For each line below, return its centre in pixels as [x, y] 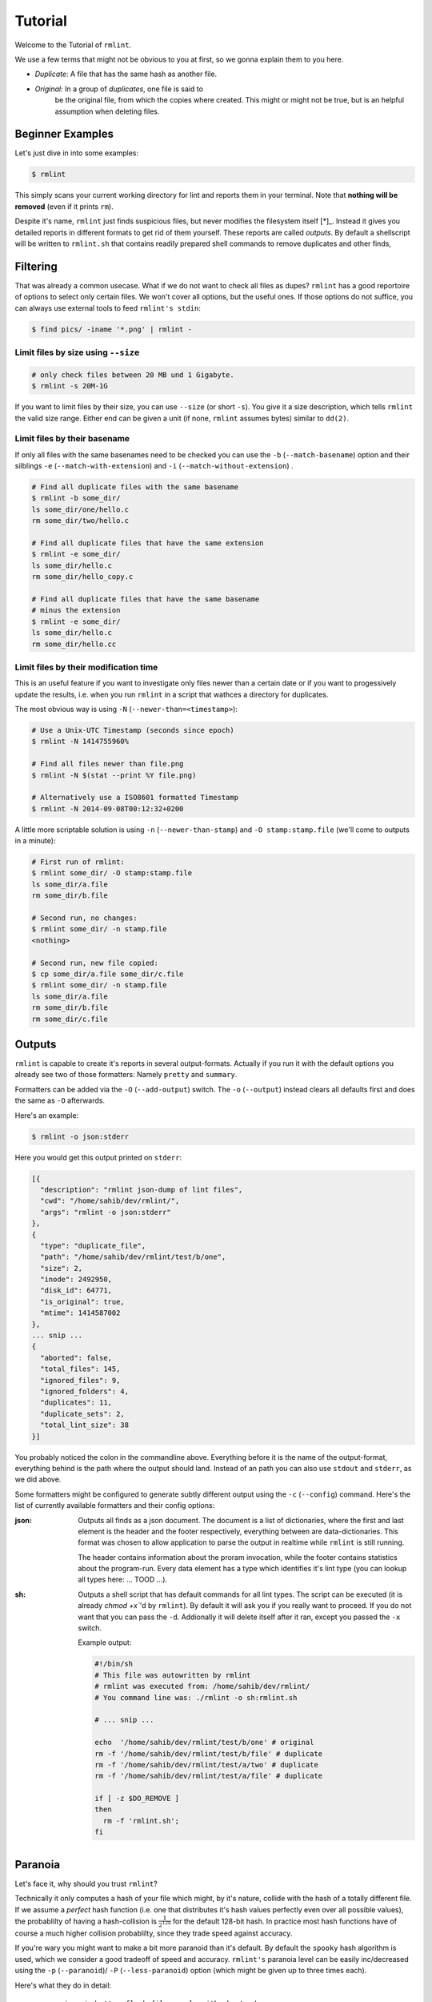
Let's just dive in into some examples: [77, 153]
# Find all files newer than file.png [108, 764]
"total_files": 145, [80, 1369]
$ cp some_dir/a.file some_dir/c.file [108, 974]
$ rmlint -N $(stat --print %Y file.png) [114, 775]
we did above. [38, 1479]
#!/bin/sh [114, 1664]
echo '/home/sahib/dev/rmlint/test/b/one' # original [204, 1743]
